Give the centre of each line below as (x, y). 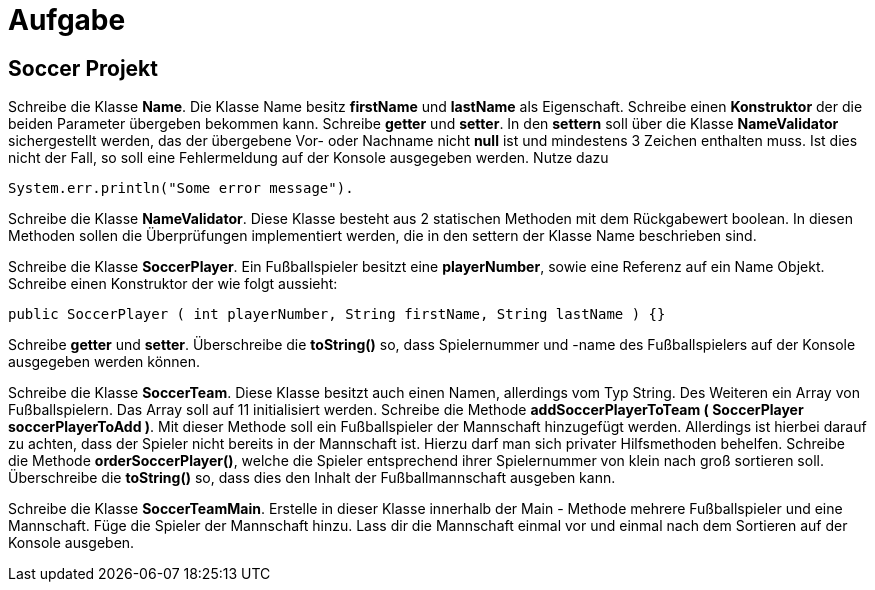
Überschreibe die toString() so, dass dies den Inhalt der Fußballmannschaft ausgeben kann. (312, 478)
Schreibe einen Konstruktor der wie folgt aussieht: (173, 284)
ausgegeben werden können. (104, 362)
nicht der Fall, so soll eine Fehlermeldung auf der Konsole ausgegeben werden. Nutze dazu (308, 158)
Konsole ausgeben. (71, 543)
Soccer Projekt (83, 68)
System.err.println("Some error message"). (181, 188)
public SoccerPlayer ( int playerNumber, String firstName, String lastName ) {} (337, 314)
